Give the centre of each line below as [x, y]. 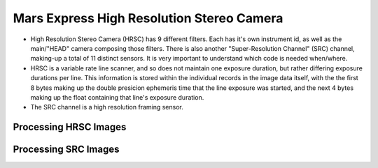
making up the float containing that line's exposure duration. [117, 97]
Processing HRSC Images [70, 127]
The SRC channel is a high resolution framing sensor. [107, 107]
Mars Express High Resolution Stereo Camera [148, 18]
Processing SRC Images [66, 150]
